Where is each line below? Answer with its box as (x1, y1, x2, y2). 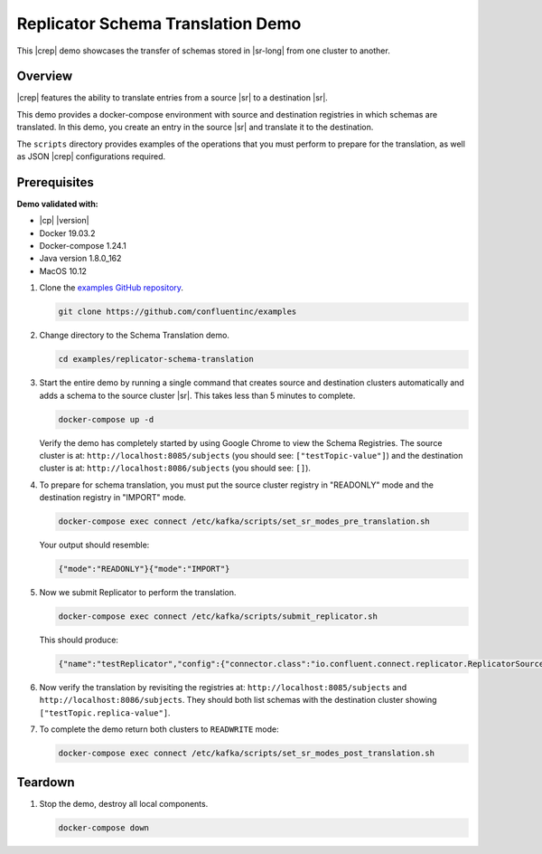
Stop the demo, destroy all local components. (39, 798, 209, 809)
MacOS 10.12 (39, 265, 88, 276)
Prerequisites (16, 175, 94, 190)
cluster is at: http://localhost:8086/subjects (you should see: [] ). (39, 462, 312, 474)
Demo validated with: (16, 198, 98, 209)
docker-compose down (58, 822, 149, 832)
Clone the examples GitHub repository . (39, 282, 184, 293)
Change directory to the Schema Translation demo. (39, 330, 230, 341)
